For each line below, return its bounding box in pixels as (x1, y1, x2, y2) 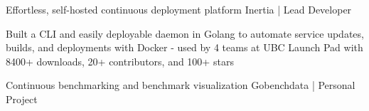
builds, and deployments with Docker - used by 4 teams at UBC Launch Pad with (6, 40, 363, 55)
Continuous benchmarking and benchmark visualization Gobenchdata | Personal (6, 78, 355, 92)
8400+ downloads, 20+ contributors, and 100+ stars (6, 53, 234, 68)
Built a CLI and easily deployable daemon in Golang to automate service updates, (6, 26, 364, 41)
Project (6, 91, 38, 106)
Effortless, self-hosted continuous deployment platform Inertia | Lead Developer (6, 2, 352, 16)
